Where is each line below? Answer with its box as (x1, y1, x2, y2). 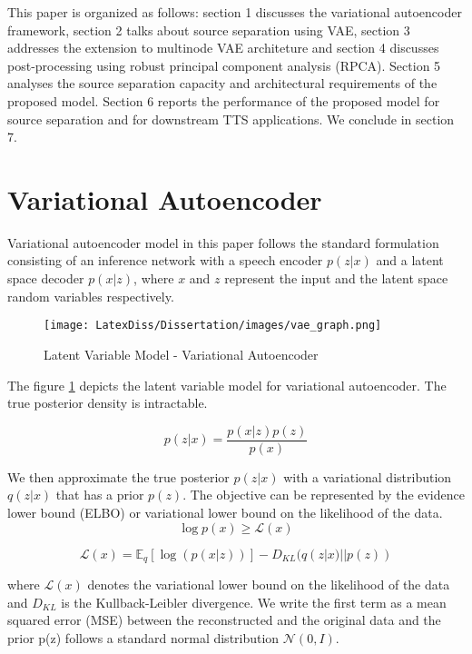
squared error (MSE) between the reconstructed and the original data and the (7, 610, 441, 629)
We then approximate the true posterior (7, 467, 230, 486)
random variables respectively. (7, 286, 174, 305)
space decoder (7, 269, 84, 288)
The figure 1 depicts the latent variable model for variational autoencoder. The (7, 375, 447, 394)
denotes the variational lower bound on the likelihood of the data (87, 574, 450, 593)
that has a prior (55, 485, 144, 504)
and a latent (376, 251, 444, 270)
